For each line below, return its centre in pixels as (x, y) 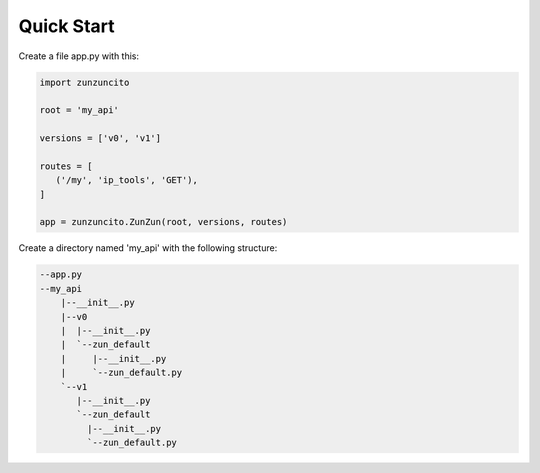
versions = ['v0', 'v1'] (100, 138)
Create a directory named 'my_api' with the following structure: (148, 248)
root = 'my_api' (79, 110)
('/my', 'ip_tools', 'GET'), (127, 180)
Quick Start (66, 26)
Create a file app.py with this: (79, 56)
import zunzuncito (84, 82)
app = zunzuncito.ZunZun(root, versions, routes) (163, 222)
